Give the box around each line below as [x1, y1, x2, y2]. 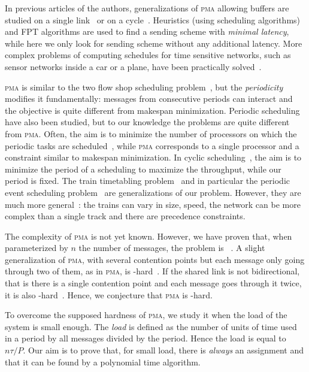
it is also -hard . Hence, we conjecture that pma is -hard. [5, 288, 213, 301]
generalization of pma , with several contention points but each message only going [5, 253, 305, 265]
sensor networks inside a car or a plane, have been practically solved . [5, 60, 262, 72]
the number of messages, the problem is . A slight [78, 241, 265, 254]
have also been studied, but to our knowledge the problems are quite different [5, 116, 290, 128]
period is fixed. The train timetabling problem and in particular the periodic [5, 174, 290, 187]
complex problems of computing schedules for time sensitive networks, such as [5, 49, 291, 61]
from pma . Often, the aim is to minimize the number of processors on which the [5, 127, 297, 140]
